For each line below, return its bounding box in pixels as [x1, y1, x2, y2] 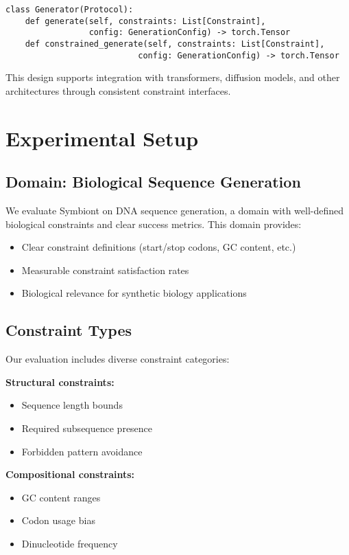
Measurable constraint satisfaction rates [21, 262, 189, 277]
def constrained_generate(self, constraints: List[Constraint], [25, 38, 325, 49]
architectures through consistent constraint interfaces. [5, 83, 231, 98]
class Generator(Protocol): [5, 5, 134, 14]
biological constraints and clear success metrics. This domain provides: [5, 216, 302, 231]
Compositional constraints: [5, 467, 135, 482]
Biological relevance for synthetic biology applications [21, 286, 247, 300]
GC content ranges [21, 490, 101, 504]
